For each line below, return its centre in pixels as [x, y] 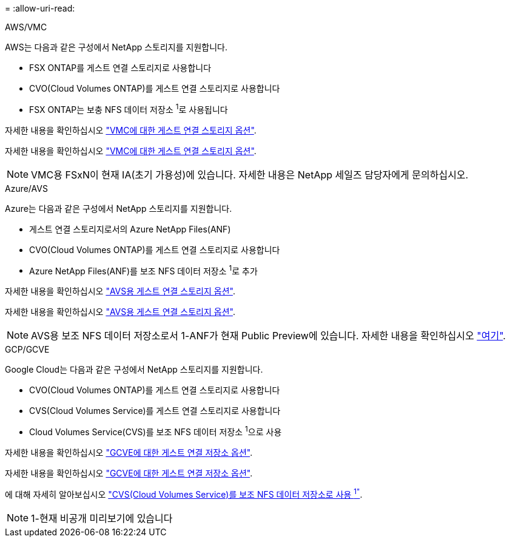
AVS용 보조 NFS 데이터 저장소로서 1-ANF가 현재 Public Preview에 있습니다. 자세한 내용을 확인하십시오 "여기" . [268, 336]
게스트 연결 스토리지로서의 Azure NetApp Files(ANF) [130, 229]
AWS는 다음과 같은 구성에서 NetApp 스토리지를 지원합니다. [116, 47]
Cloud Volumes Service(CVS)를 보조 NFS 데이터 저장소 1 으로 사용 [156, 431]
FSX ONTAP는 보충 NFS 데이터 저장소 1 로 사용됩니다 [129, 109]
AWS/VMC [26, 27]
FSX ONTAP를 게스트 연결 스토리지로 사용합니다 [120, 68]
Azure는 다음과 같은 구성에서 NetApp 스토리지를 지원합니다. [119, 208]
